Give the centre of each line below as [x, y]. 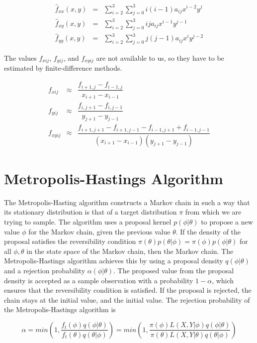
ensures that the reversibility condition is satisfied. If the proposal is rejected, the [128, 290]
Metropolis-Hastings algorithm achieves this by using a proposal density [114, 261]
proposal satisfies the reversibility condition [70, 241]
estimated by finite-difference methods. [63, 68]
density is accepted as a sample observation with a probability [99, 280]
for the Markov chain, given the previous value [99, 231]
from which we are [213, 212]
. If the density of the [208, 231]
